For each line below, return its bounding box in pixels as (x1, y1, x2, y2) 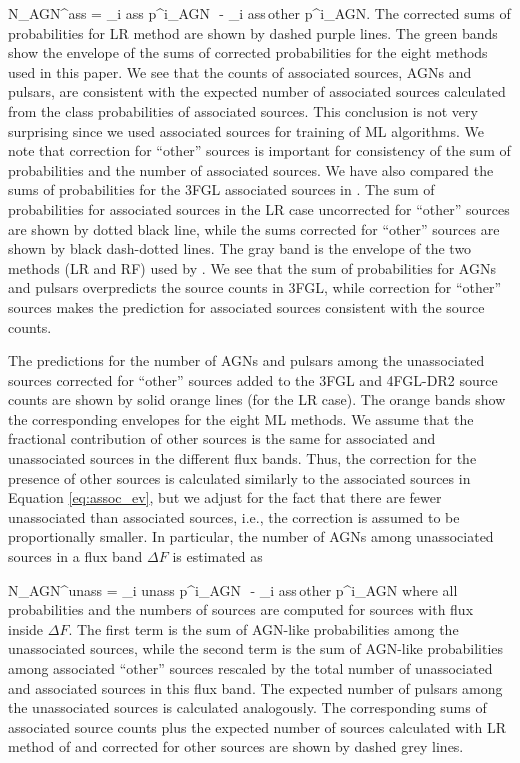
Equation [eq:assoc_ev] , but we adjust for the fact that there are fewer (8, 487, 442, 508)
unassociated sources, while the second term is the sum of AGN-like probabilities (8, 638, 504, 659)
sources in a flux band (8, 546, 143, 567)
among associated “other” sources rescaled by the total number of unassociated (8, 658, 493, 678)
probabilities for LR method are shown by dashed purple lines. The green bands (8, 22, 498, 43)
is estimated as (172, 546, 263, 567)
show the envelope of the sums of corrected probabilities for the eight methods (8, 42, 488, 63)
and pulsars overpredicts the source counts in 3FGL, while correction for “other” (8, 277, 502, 298)
